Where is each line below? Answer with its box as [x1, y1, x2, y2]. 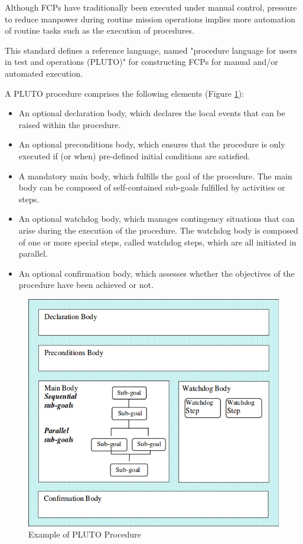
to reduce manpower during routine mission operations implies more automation [5, 12, 296, 25]
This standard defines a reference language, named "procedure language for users [5, 44, 297, 56]
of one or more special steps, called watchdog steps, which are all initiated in [18, 235, 297, 248]
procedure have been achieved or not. [18, 278, 154, 291]
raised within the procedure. [18, 118, 121, 130]
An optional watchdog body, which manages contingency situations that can [18, 212, 295, 225]
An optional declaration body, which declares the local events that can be [18, 107, 285, 119]
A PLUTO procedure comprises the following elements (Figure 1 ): [5, 87, 245, 99]
